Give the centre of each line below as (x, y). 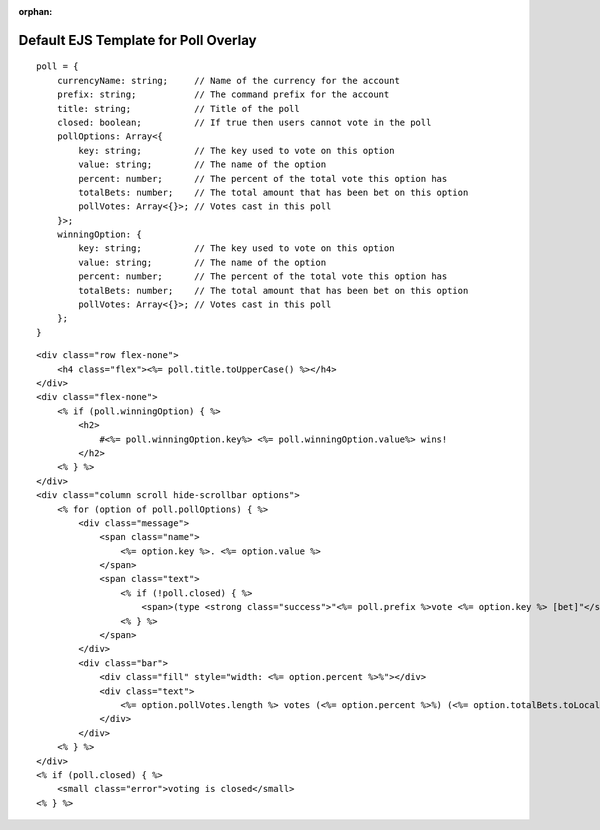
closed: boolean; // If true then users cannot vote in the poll (244, 122)
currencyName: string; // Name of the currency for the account (228, 80)
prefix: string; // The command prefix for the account (223, 94)
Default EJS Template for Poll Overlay (137, 40)
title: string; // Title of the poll (178, 108)
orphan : (35, 11)
